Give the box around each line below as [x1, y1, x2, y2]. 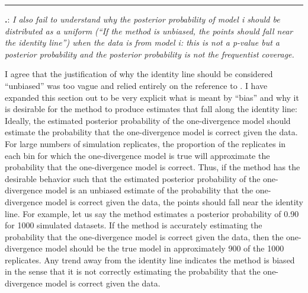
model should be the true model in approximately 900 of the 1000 [45, 242, 284, 254]
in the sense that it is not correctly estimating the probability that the [5, 265, 261, 278]
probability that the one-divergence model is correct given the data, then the [5, 230, 284, 243]
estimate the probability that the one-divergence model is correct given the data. [5, 126, 298, 138]
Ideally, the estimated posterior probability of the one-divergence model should [5, 114, 291, 126]
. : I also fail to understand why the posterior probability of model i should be [5, 13, 280, 25]
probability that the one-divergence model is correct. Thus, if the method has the [5, 161, 300, 173]
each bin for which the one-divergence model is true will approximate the [5, 149, 270, 161]
